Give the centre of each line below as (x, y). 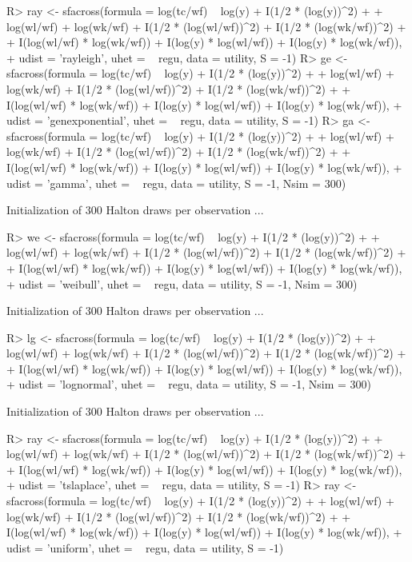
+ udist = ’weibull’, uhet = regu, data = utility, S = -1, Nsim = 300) (182, 283)
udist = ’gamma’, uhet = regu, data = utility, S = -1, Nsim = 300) (176, 183)
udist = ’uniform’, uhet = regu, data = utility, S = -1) (145, 547)
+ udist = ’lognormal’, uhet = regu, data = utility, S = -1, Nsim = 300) (189, 384)
